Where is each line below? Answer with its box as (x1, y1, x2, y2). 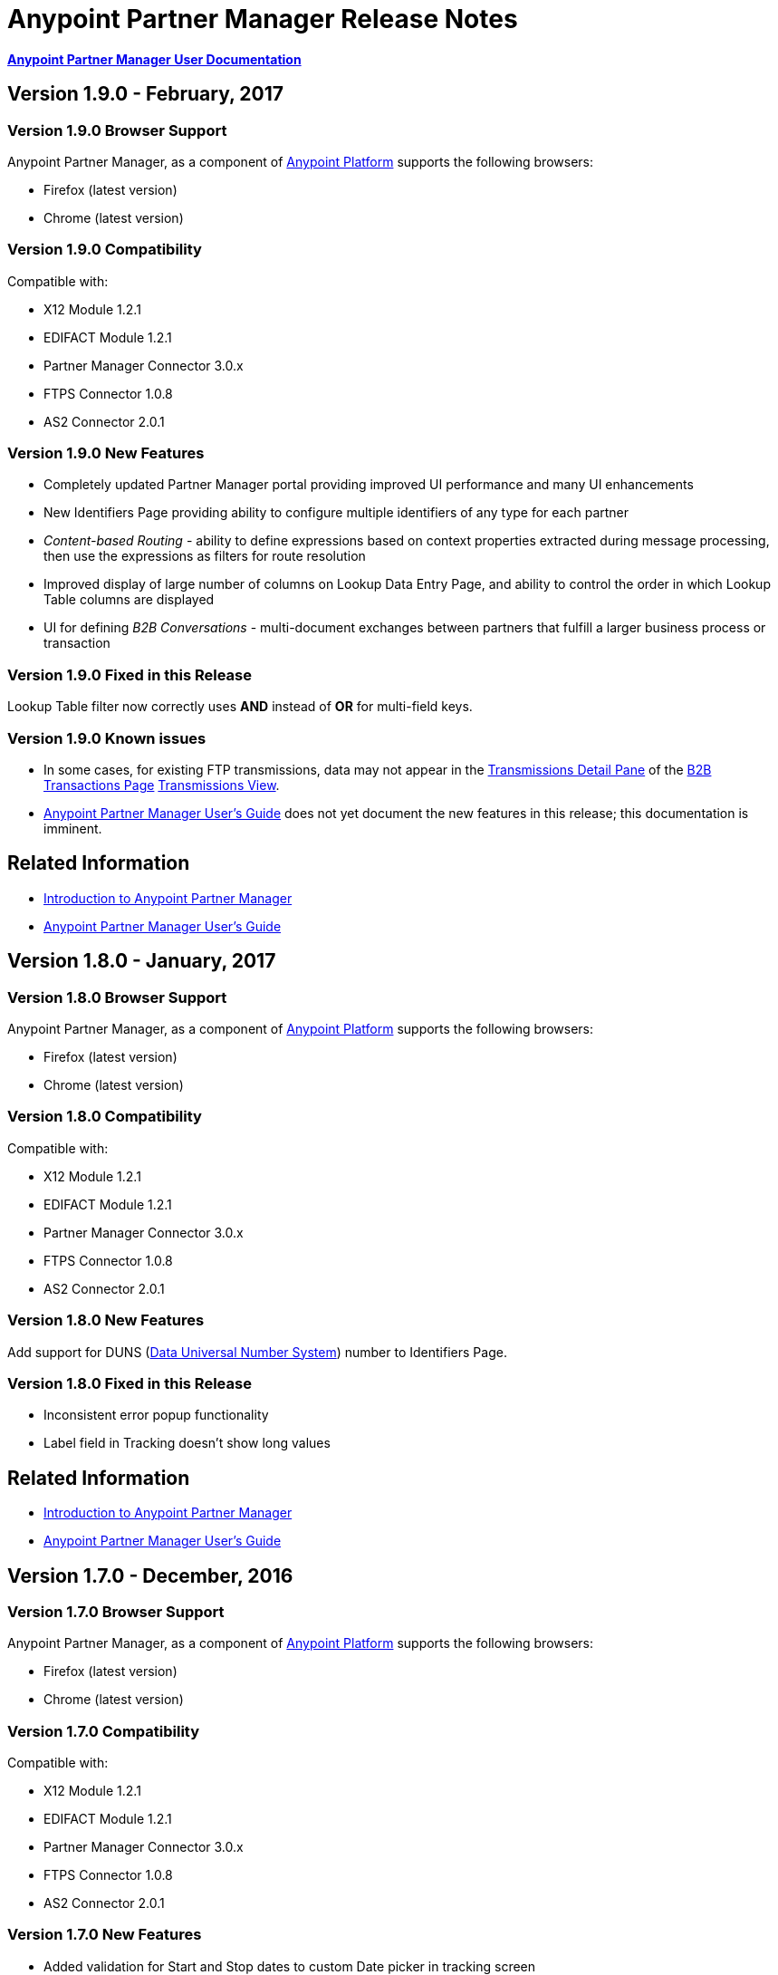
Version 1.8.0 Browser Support (7, 987, 227, 1007)
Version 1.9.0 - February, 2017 (7, 82, 283, 106)
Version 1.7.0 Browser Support (7, 1602, 225, 1621)
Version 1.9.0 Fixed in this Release (7, 665, 252, 684)
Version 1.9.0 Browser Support (7, 120, 227, 140)
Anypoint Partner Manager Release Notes (7, 4, 518, 34)
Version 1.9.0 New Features (7, 444, 205, 463)
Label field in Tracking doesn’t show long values (43, 1435, 331, 1451)
